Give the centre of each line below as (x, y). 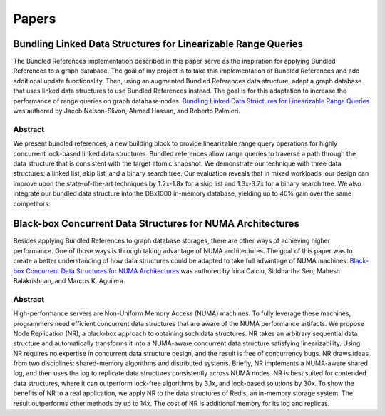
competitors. (32, 203)
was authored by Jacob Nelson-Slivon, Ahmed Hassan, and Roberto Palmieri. (127, 111)
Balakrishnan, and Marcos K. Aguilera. (69, 280)
